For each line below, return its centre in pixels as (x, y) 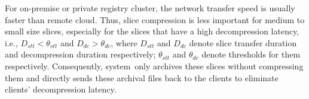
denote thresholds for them (251, 54)
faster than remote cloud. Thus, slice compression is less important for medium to (155, 19)
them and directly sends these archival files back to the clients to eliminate (142, 77)
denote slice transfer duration (243, 42)
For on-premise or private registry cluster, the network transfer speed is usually (150, 8)
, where (124, 42)
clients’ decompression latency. (61, 89)
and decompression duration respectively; (80, 54)
